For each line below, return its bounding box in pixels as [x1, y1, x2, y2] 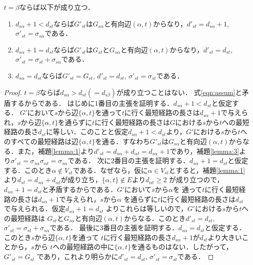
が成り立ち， [61, 174, 102, 185]
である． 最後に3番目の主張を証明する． [49, 222, 179, 233]
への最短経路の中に [52, 241, 114, 252]
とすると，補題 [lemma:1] [169, 165, 245, 175]
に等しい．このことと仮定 [46, 126, 128, 137]
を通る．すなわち [95, 136, 150, 146]
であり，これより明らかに [37, 251, 119, 262]
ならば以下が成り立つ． [19, 2, 94, 12]
